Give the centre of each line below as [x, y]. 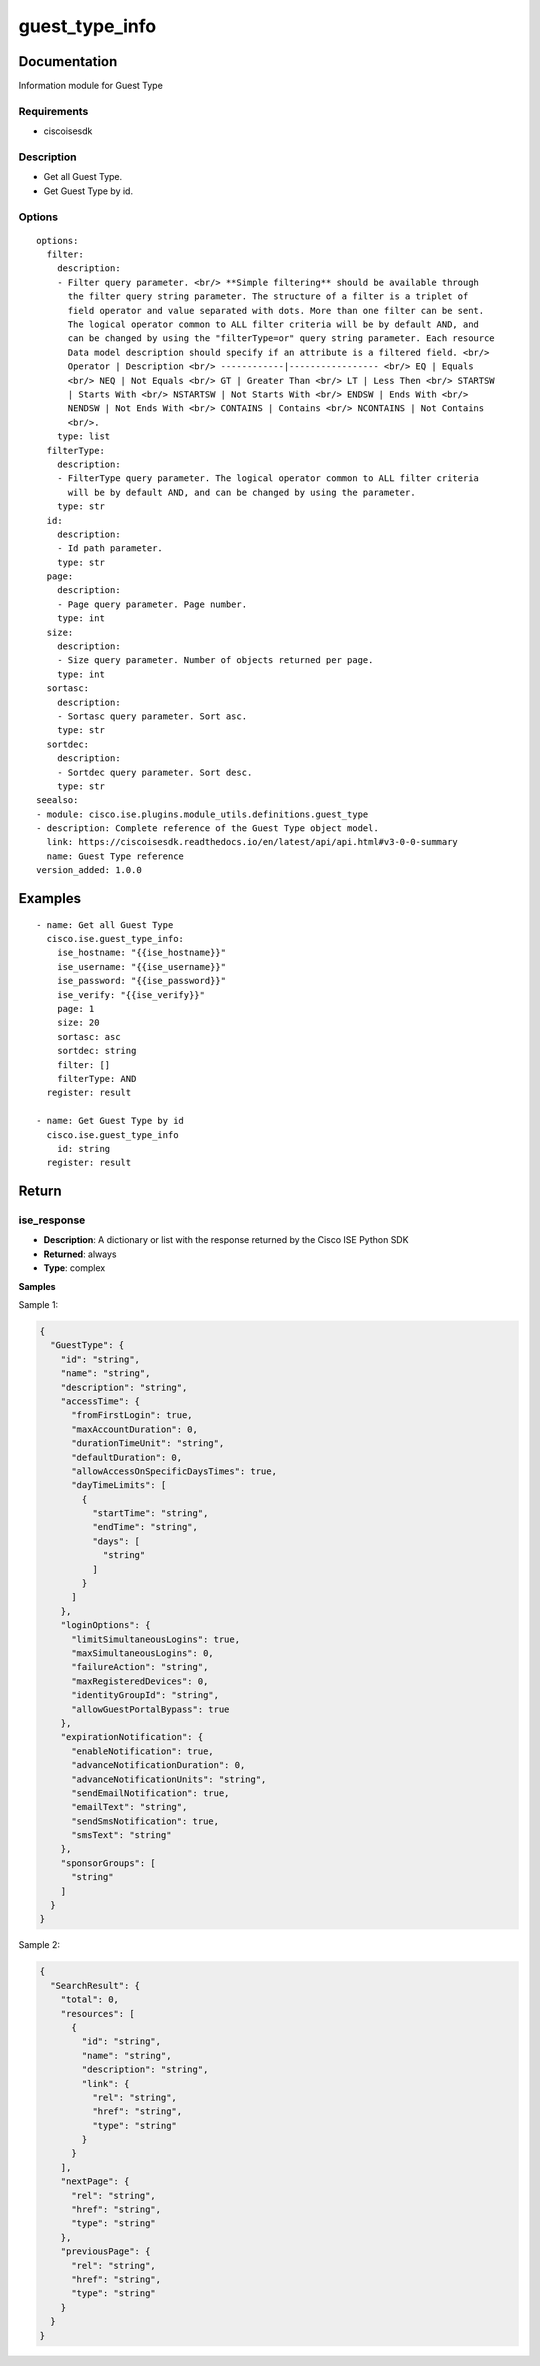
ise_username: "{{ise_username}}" [141, 966]
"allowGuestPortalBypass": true [150, 1709]
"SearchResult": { [95, 1985]
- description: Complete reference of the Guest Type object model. [207, 828]
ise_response [52, 1220]
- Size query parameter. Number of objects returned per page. [215, 660]
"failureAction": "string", [140, 1667]
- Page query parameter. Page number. [152, 604]
